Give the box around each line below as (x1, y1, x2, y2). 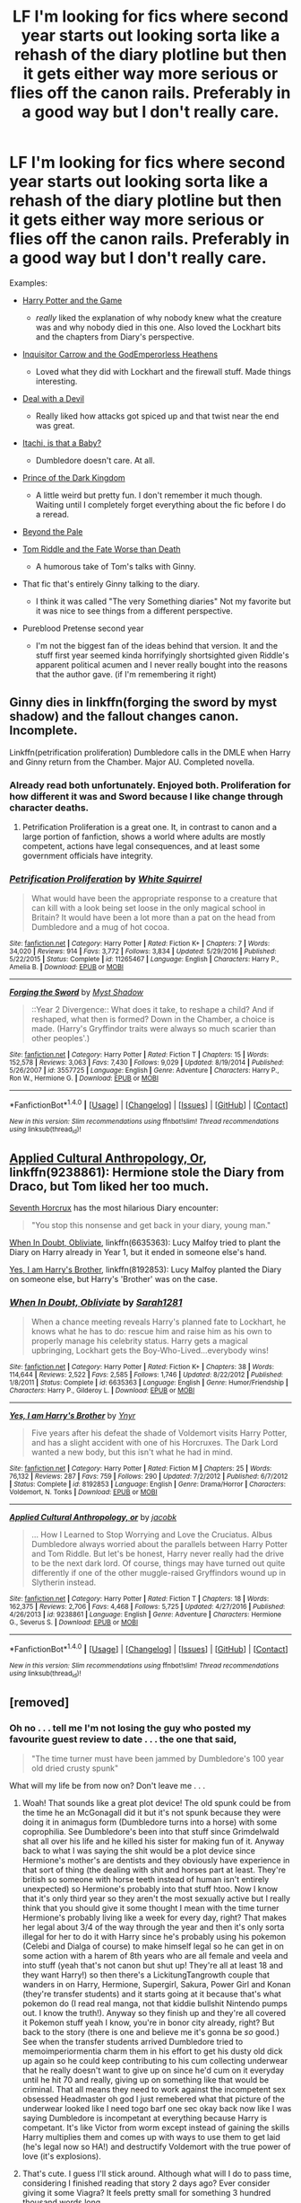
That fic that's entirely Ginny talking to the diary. (21, 578, 200, 589)
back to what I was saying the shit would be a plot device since (21, 1845, 256, 1856)
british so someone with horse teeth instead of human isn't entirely (21, 1874, 270, 1885)
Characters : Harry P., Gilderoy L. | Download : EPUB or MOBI (9, 1386, 195, 1395)
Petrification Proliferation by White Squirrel (9, 872, 202, 885)
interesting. (35, 376, 78, 386)
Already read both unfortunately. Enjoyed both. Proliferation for (9, 779, 291, 792)
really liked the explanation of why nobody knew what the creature (35, 312, 282, 323)
